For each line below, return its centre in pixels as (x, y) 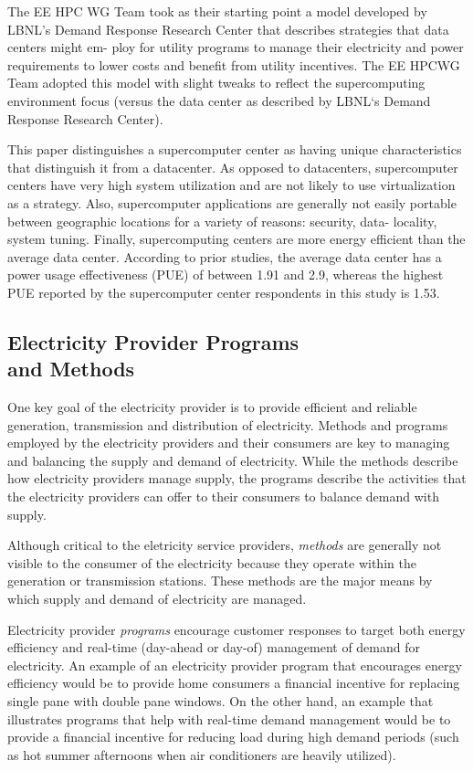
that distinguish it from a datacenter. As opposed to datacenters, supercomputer (233, 167)
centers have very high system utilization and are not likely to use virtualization (231, 185)
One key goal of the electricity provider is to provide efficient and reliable (212, 407)
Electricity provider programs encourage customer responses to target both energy (236, 629)
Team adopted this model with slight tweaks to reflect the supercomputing (216, 83)
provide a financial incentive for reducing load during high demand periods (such (233, 737)
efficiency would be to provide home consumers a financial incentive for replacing (234, 683)
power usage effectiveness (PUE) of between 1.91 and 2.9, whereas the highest (226, 275)
